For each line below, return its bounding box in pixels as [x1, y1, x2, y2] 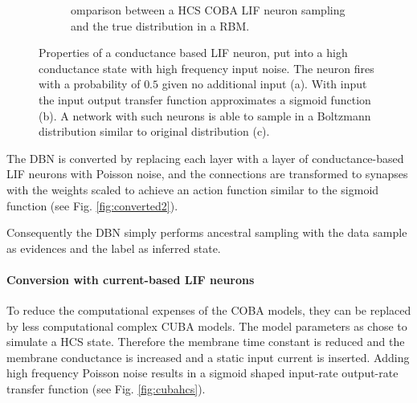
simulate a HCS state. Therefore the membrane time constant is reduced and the [6, 333, 405, 350]
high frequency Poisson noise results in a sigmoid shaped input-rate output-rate [6, 364, 399, 381]
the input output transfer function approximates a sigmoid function [39, 91, 371, 108]
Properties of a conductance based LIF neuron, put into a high [39, 44, 348, 61]
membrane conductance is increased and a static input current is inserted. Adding [6, 348, 410, 365]
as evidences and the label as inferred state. [6, 239, 221, 256]
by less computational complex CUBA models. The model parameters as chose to [6, 317, 407, 334]
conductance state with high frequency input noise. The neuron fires [39, 59, 374, 76]
